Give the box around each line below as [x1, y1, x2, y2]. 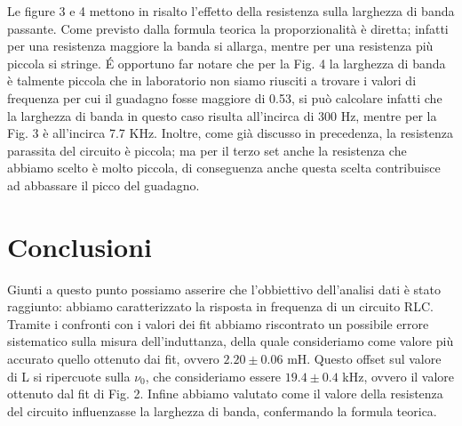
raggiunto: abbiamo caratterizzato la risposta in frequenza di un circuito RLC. [7, 297, 434, 316]
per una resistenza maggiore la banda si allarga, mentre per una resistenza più [7, 36, 434, 55]
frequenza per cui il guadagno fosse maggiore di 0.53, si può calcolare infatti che [7, 88, 442, 107]
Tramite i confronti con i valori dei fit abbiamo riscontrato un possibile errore [7, 314, 429, 333]
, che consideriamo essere [145, 366, 282, 385]
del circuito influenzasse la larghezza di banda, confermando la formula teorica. [7, 401, 437, 420]
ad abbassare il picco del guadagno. [7, 175, 200, 194]
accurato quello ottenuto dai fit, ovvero [7, 350, 219, 368]
